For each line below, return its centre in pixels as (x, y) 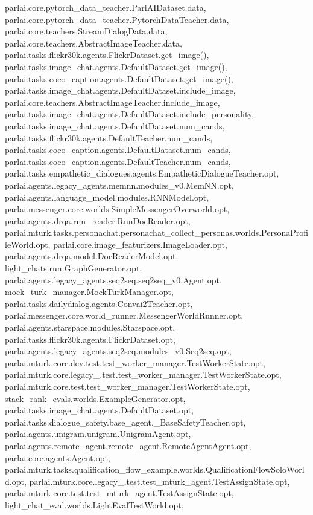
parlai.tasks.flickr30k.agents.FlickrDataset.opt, (90, 339)
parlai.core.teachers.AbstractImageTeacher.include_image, (112, 102)
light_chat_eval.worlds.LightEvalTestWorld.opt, (94, 504)
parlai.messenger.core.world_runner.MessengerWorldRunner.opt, (124, 315)
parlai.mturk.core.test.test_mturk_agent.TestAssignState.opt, (119, 493)
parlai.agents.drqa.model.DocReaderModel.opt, (92, 256)
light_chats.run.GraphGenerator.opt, (74, 268)
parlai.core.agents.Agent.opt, (58, 457)
